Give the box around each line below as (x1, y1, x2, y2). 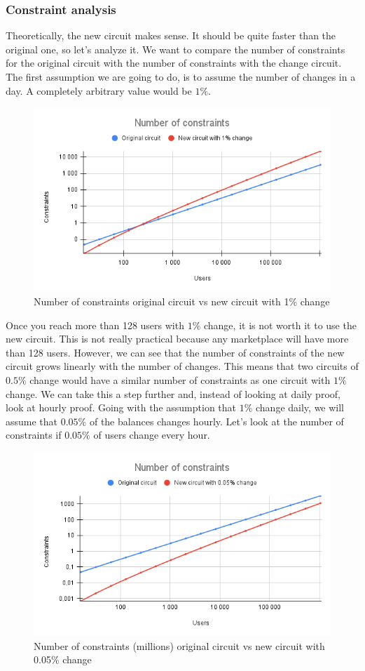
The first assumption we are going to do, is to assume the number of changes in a (6, 69, 356, 84)
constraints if (6, 427, 62, 442)
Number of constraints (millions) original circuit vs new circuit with (34, 638, 325, 653)
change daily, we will (256, 400, 345, 415)
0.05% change (34, 652, 92, 667)
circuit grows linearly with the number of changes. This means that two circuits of (6, 359, 359, 373)
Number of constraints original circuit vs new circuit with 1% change (34, 293, 330, 308)
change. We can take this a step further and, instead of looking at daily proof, (6, 386, 340, 401)
